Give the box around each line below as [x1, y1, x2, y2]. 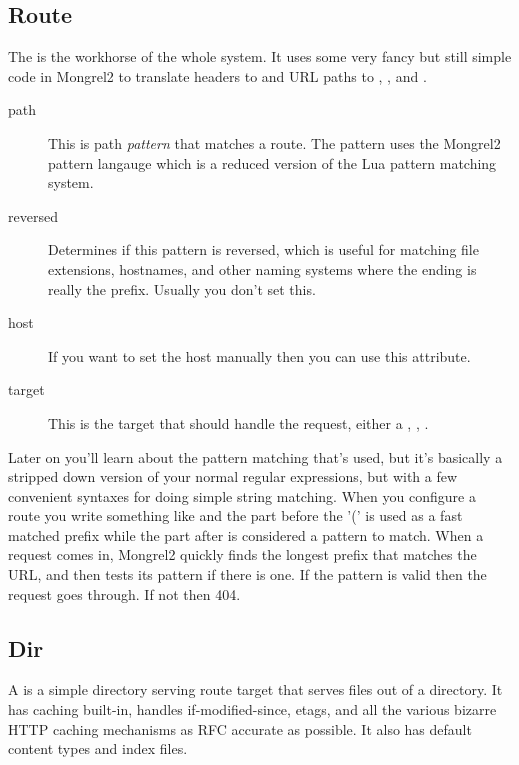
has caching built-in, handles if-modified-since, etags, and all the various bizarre [8, 699, 497, 720]
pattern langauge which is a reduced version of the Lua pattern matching [48, 152, 497, 173]
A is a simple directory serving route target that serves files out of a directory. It [8, 679, 503, 700]
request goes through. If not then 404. [8, 583, 241, 604]
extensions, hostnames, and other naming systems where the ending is [48, 258, 477, 279]
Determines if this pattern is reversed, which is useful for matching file [48, 239, 479, 260]
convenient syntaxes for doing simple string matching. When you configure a [8, 485, 476, 506]
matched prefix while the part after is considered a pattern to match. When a [8, 524, 484, 545]
